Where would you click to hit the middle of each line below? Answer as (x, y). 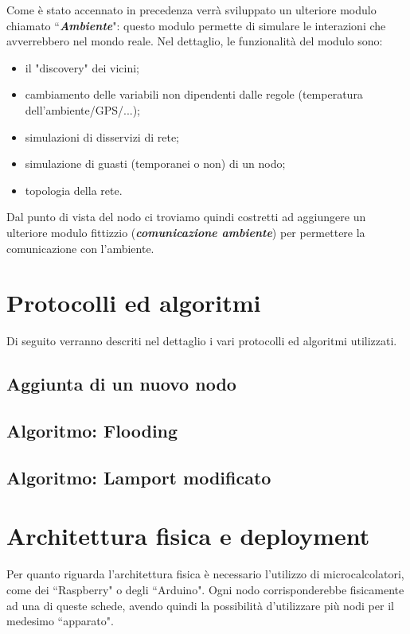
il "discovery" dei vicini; (82, 67)
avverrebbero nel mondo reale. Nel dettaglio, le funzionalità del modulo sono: (195, 41)
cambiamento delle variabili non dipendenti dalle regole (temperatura (194, 94)
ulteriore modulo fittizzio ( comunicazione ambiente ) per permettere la (186, 232)
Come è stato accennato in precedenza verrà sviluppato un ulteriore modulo (191, 10)
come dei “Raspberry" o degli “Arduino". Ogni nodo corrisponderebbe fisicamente (205, 589)
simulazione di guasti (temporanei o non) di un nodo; (155, 163)
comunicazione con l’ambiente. (80, 248)
